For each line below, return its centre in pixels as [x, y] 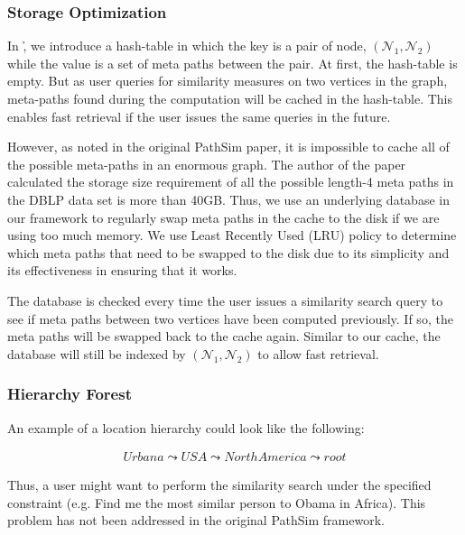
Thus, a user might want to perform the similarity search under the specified [219, 485]
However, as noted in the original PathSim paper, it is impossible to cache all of [228, 147]
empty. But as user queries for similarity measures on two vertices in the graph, [228, 81]
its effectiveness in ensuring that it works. [122, 270]
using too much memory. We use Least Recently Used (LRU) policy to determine [232, 235]
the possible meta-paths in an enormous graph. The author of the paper [207, 164]
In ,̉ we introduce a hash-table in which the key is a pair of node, [187, 46]
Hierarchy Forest [70, 394]
